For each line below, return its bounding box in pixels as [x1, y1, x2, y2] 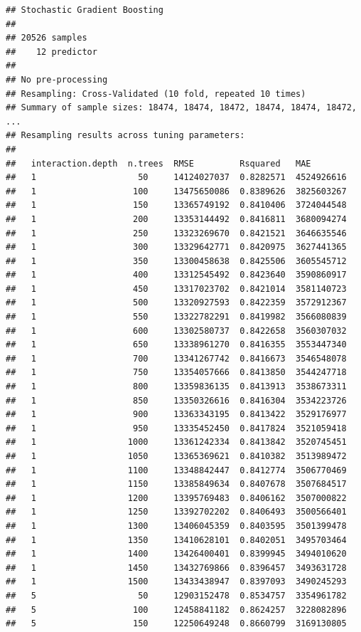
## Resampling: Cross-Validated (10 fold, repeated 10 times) [6, 88, 306, 99]
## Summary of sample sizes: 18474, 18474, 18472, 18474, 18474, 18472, [6, 102, 357, 113]
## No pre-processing [6, 74, 108, 85]
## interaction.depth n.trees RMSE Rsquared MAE [6, 158, 311, 169]
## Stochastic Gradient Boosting [6, 5, 163, 15]
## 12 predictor [6, 46, 97, 57]
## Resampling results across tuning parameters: [6, 130, 245, 141]
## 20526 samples [6, 33, 87, 43]
